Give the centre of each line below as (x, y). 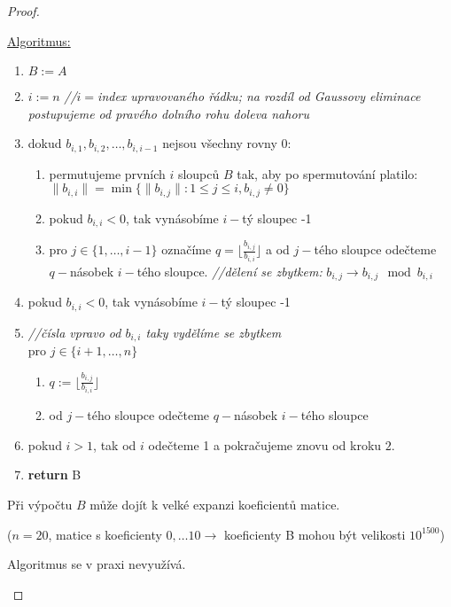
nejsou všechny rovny (220, 143)
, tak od (115, 444)
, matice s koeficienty (105, 534)
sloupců (198, 173)
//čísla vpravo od (74, 332)
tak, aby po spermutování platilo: (327, 173)
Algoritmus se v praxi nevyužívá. (97, 564)
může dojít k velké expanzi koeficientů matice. (215, 504)
